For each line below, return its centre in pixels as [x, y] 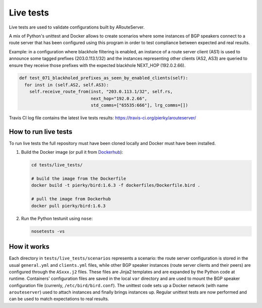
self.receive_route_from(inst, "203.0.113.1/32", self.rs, [101, 92]
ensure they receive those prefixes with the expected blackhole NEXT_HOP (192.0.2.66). [97, 65]
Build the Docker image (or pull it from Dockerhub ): [72, 152]
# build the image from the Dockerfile [79, 179]
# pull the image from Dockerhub [71, 199]
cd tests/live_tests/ [57, 165]
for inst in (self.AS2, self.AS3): [67, 85]
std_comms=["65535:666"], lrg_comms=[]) [139, 105]
